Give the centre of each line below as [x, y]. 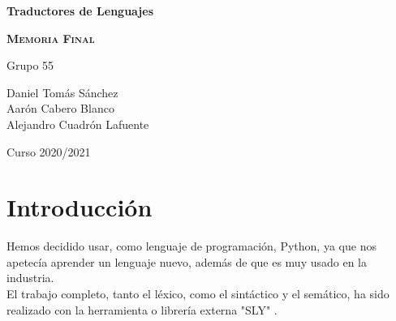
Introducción [80, 207]
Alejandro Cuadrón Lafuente [78, 124]
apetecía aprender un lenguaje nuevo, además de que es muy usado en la [187, 261]
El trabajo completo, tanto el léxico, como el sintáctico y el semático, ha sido [198, 294]
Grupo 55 [30, 65]
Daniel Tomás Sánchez [62, 92]
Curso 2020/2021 [49, 151]
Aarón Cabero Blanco [60, 108]
